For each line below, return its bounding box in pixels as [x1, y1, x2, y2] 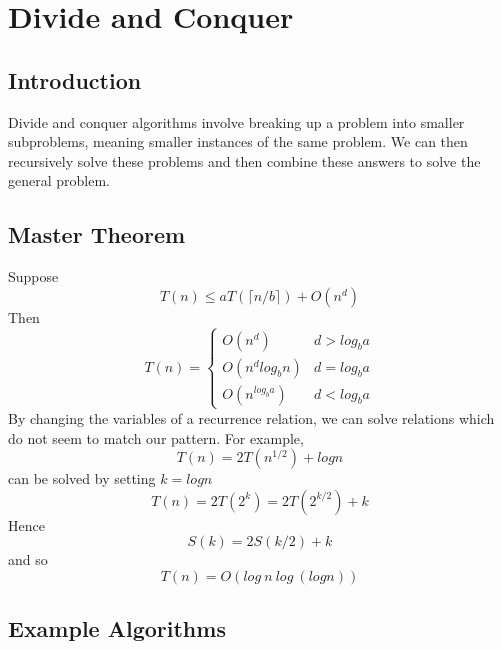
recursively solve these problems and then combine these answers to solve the [8, 150, 481, 171]
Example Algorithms [8, 613, 226, 644]
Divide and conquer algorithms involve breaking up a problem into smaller [8, 111, 465, 132]
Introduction [8, 64, 142, 95]
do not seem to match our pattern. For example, [8, 427, 304, 448]
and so [8, 549, 48, 570]
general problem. [8, 170, 110, 191]
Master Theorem [8, 219, 186, 250]
